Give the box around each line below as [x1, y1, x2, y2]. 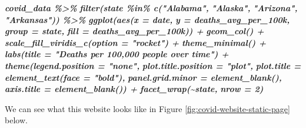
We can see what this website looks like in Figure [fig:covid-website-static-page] [5, 102, 290, 114]
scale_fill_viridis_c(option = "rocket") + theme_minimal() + [5, 36, 267, 48]
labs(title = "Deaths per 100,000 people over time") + [5, 48, 229, 60]
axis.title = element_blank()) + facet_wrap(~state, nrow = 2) [5, 83, 264, 95]
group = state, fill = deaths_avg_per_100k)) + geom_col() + [5, 25, 264, 37]
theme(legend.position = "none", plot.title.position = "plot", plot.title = [5, 59, 301, 71]
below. [5, 114, 28, 126]
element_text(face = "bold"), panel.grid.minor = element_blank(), [5, 71, 282, 83]
